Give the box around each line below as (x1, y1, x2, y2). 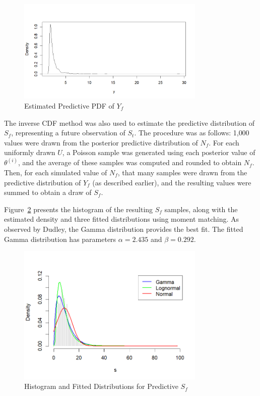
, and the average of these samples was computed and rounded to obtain (18, 157, 242, 168)
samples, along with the (164, 204, 238, 214)
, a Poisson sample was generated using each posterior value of (62, 147, 255, 158)
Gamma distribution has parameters (4, 233, 116, 244)
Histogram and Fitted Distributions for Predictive (24, 381, 178, 391)
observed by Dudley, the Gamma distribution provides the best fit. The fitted (4, 223, 243, 234)
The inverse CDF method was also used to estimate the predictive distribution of (4, 117, 255, 128)
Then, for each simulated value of (4, 167, 107, 177)
